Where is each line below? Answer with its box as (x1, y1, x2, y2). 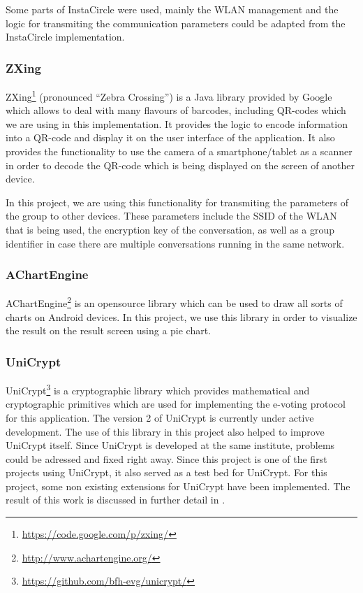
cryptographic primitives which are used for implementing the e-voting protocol (6, 396, 346, 411)
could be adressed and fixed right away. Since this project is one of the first (6, 451, 327, 466)
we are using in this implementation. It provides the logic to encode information (6, 116, 348, 131)
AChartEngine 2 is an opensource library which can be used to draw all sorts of (6, 294, 343, 310)
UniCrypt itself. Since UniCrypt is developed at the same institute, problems (6, 438, 335, 452)
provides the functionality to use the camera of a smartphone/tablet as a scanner (6, 144, 353, 159)
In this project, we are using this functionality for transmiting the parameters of (6, 194, 349, 209)
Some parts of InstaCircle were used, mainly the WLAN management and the (6, 2, 339, 16)
